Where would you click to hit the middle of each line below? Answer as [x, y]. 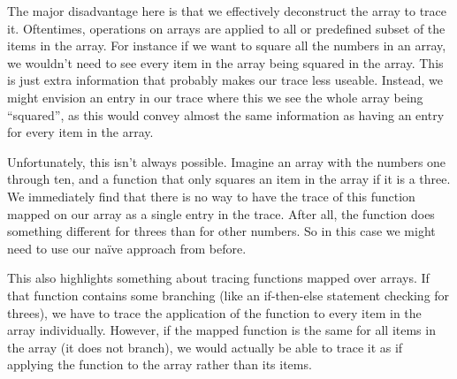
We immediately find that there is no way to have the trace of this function [211, 196]
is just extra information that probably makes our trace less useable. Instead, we [225, 80]
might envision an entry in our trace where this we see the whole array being [215, 97]
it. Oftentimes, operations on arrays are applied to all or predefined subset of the [226, 28]
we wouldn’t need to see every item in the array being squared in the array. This [225, 62]
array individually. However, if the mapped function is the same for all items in [221, 330]
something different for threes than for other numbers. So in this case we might [221, 231]
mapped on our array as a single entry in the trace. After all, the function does [221, 213]
